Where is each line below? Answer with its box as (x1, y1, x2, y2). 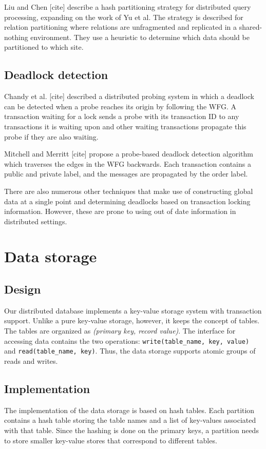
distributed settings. (4, 216, 67, 226)
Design (4, 281, 41, 297)
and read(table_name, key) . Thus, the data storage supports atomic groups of (4, 345, 256, 356)
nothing (4, 31, 28, 42)
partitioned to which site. (4, 42, 84, 52)
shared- (239, 22, 262, 32)
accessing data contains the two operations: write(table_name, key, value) (4, 335, 250, 346)
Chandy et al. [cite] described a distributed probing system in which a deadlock (4, 91, 254, 102)
